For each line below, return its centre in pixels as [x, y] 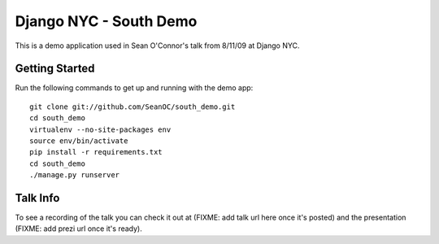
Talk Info [37, 198]
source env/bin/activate [79, 141]
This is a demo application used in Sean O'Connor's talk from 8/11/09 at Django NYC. [157, 46]
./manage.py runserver [75, 175]
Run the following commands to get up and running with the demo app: [134, 88]
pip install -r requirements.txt [96, 152]
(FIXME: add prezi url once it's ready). [78, 229]
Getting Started [55, 69]
